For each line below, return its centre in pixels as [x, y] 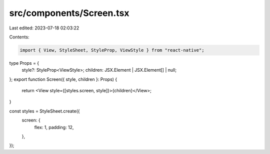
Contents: [19, 37]
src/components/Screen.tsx [69, 13]
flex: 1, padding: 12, [54, 127]
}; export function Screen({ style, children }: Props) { [63, 79]
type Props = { [24, 63]
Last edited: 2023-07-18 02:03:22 [44, 28]
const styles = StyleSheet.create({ [44, 111]
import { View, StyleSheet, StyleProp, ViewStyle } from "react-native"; [112, 50]
